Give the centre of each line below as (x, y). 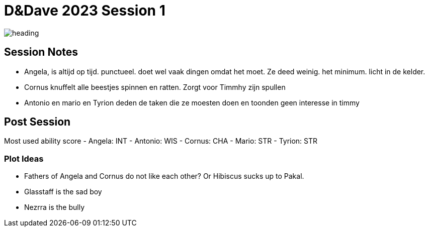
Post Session (37, 122)
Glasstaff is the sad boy (63, 192)
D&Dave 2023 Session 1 (85, 11)
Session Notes (41, 52)
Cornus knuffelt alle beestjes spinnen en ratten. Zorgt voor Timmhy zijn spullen (155, 87)
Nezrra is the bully (55, 207)
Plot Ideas (24, 158)
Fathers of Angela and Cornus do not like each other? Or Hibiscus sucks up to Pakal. (164, 176)
